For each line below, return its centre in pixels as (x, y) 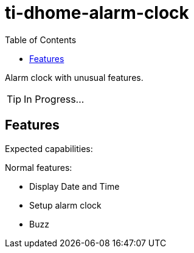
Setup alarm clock (65, 205)
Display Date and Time (74, 186)
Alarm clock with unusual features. (74, 77)
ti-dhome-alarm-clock (97, 13)
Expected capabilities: (49, 148)
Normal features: (39, 167)
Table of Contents (41, 40)
